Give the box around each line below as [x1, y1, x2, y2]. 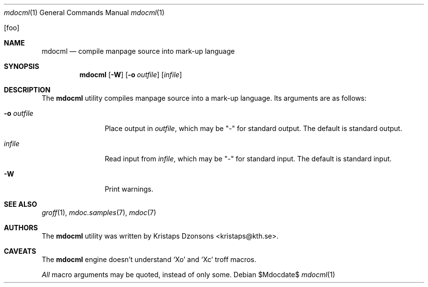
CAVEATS [4, 247, 36, 255]
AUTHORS [4, 223, 38, 232]
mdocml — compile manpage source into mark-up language [42, 47, 235, 55]
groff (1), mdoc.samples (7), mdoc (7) [42, 208, 156, 217]
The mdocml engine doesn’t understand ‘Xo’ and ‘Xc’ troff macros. [42, 255, 257, 264]
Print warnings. [105, 185, 153, 193]
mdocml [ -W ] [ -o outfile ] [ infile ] [79, 70, 182, 79]
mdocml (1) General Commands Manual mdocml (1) [4, 8, 165, 17]
